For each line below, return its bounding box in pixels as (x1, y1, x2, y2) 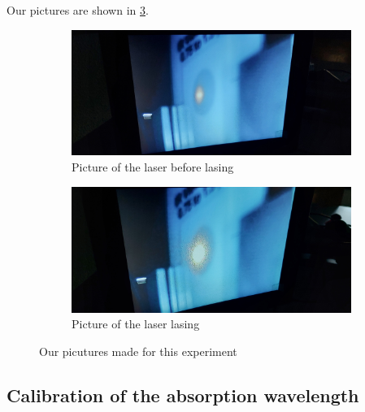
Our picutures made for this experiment (39, 342, 237, 359)
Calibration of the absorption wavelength (7, 382, 359, 407)
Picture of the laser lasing (72, 315, 200, 332)
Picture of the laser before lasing (72, 158, 234, 176)
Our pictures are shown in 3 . (7, 2, 149, 18)
